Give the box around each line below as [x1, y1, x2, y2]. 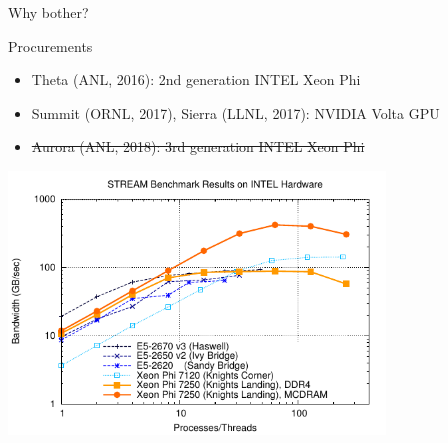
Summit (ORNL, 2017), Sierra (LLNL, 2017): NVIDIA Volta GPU [31, 102, 440, 123]
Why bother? [8, 2, 89, 22]
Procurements [8, 35, 93, 56]
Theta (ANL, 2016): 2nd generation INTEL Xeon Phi [31, 69, 361, 90]
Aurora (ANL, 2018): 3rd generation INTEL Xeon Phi [31, 136, 365, 157]
